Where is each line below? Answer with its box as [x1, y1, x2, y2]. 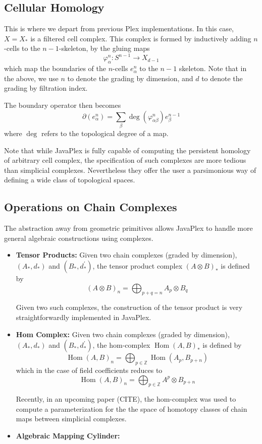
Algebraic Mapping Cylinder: [16, 430, 120, 441]
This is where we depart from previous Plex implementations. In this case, [4, 23, 234, 34]
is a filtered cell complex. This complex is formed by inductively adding [30, 33, 251, 43]
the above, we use [4, 73, 59, 83]
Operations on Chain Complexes [4, 199, 177, 215]
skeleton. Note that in [179, 63, 247, 74]
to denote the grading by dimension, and [67, 73, 193, 83]
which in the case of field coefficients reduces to [16, 364, 163, 375]
